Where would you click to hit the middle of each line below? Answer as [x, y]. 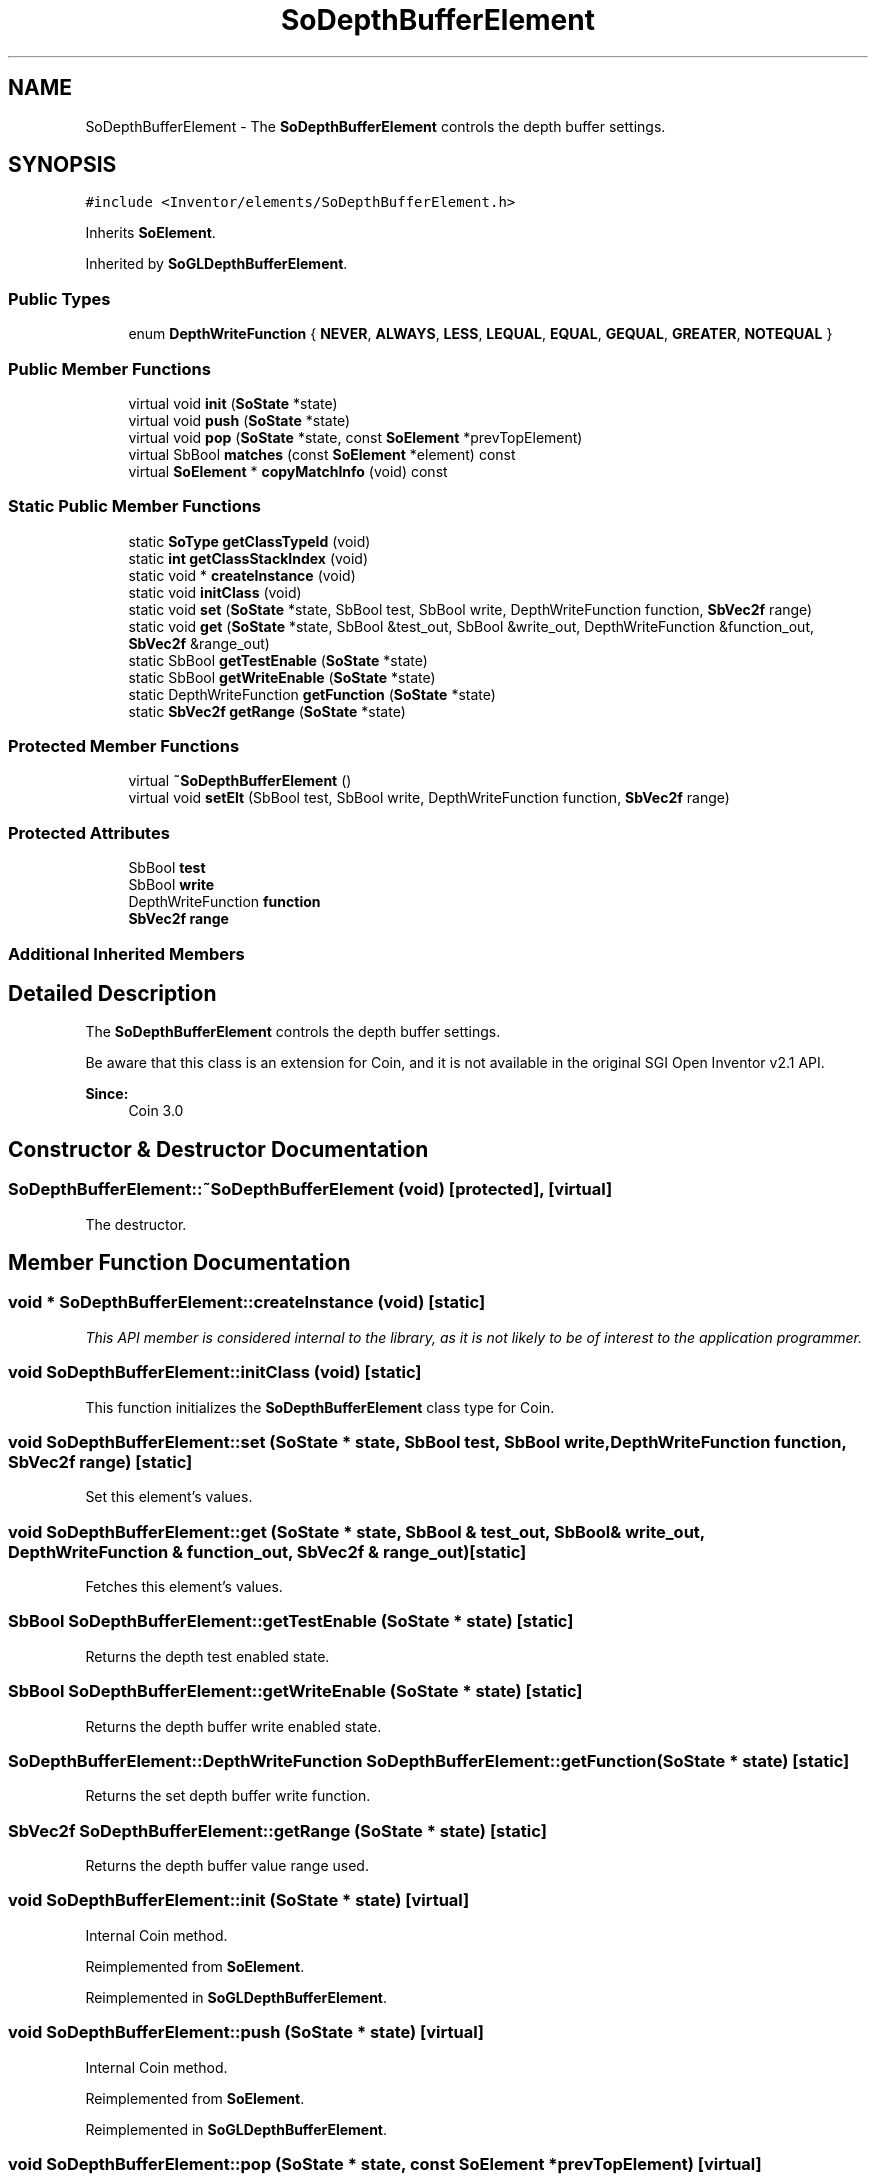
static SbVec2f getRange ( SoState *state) [267, 711]
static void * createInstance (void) [242, 575]
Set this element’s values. [169, 1497]
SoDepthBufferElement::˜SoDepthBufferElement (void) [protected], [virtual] [310, 1189]
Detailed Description [112, 993]
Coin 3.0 [156, 1111]
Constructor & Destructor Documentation [218, 1149]
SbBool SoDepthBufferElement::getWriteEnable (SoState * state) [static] [295, 1691]
